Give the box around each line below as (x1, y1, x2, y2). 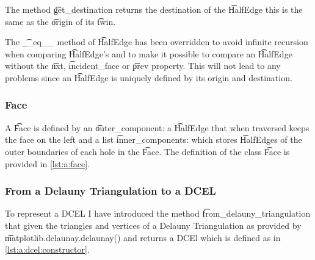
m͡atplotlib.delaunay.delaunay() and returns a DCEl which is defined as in (5, 231, 281, 244)
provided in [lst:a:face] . (5, 157, 90, 170)
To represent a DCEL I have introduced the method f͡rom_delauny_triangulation (5, 207, 311, 220)
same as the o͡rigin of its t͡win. (5, 15, 116, 27)
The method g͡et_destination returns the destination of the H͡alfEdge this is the (5, 3, 303, 15)
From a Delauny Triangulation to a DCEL (5, 183, 216, 198)
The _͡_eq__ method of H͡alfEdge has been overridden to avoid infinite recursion (5, 35, 308, 48)
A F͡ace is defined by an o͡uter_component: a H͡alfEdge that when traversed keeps (5, 121, 310, 134)
